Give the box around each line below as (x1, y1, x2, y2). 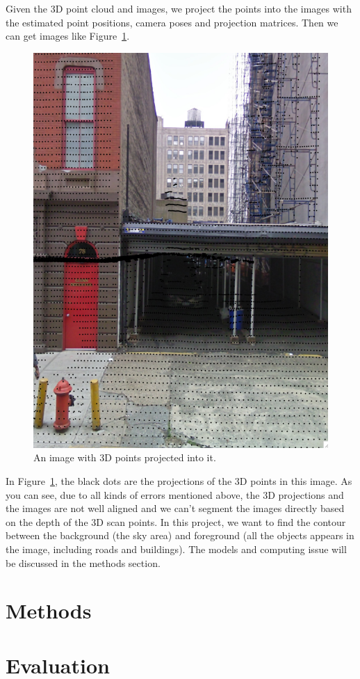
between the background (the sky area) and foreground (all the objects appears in (6, 528, 354, 543)
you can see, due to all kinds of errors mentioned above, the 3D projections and (6, 487, 344, 502)
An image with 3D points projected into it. (33, 450, 216, 465)
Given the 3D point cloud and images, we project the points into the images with (6, 1, 352, 15)
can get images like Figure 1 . (6, 29, 130, 43)
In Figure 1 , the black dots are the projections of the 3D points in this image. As (6, 473, 352, 488)
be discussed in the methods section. (6, 555, 161, 570)
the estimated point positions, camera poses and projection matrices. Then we (6, 15, 338, 29)
